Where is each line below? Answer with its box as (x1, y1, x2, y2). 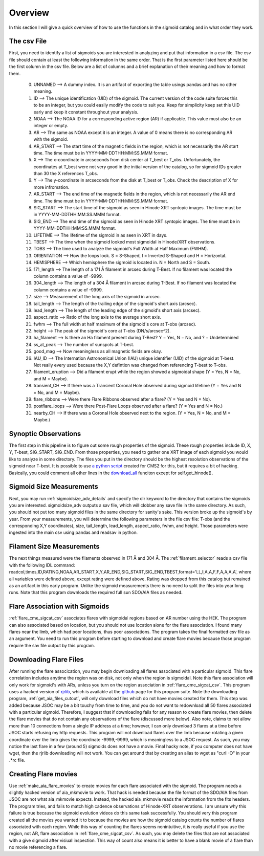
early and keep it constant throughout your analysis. (33, 109, 139, 115)
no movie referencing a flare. (9, 844, 67, 850)
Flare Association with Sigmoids (9, 602, 110, 611)
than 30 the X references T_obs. (33, 171, 98, 176)
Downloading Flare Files (9, 655, 84, 663)
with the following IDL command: (9, 562, 75, 568)
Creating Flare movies (9, 770, 78, 778)
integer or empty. (33, 123, 68, 129)
